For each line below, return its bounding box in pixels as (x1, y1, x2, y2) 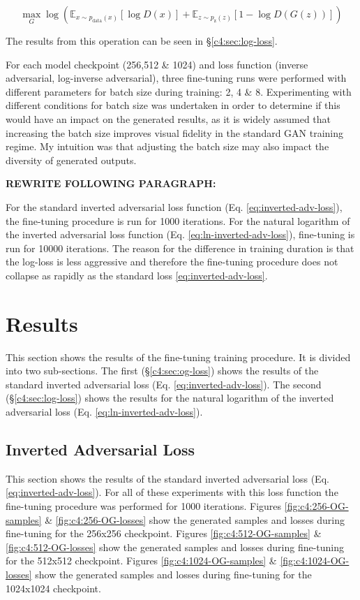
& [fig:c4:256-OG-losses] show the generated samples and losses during (45, 512, 345, 527)
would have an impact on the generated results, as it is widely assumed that (6, 111, 331, 126)
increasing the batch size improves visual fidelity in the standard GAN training (6, 125, 344, 140)
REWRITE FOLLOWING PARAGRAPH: (6, 176, 216, 191)
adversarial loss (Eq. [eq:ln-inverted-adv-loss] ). (6, 404, 203, 418)
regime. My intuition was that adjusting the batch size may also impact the (6, 139, 329, 154)
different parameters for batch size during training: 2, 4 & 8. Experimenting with (6, 84, 352, 98)
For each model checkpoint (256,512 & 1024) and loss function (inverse (6, 57, 308, 71)
